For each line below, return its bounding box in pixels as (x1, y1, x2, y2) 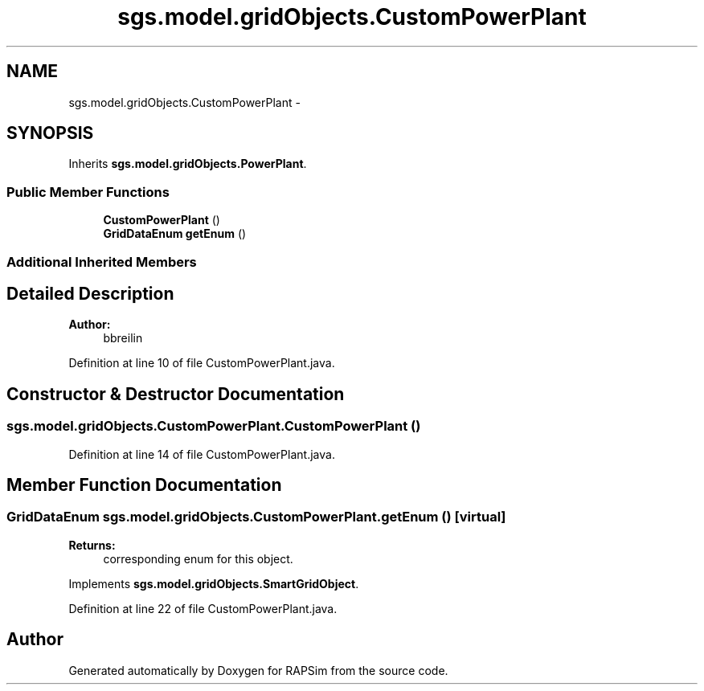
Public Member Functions (6, 183, 170, 200)
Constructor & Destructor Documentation (6, 383, 345, 404)
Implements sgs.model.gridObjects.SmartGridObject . (68, 576, 359, 591)
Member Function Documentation (6, 475, 282, 496)
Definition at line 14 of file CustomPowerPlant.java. (68, 447, 335, 461)
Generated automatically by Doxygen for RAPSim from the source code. (68, 663, 448, 677)
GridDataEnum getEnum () (103, 227, 247, 241)
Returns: (68, 538, 116, 552)
